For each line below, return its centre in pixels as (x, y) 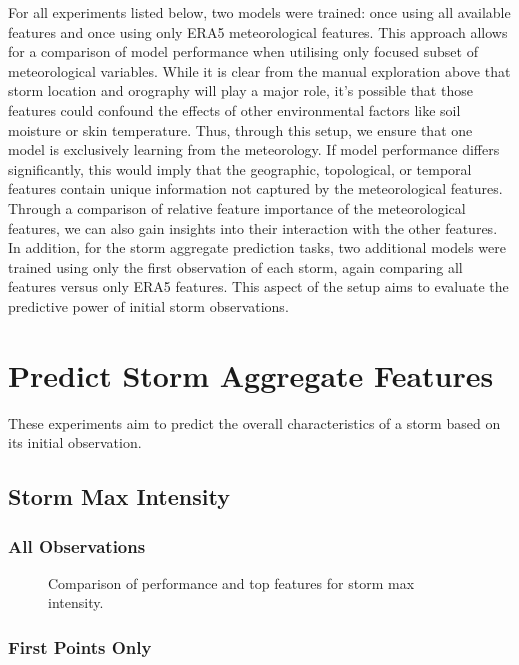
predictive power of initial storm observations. (148, 305)
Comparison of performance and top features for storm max (231, 582)
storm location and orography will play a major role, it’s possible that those (240, 90)
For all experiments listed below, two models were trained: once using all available (259, 12)
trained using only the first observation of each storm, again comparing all (235, 266)
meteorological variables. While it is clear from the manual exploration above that (259, 70)
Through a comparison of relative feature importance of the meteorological (237, 207)
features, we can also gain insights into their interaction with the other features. (253, 227)
